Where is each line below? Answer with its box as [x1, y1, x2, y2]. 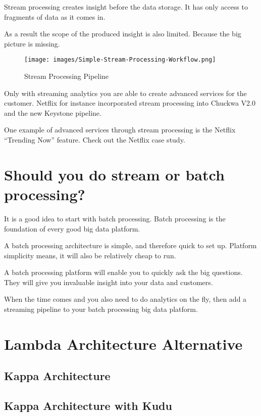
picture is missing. [4, 38, 60, 49]
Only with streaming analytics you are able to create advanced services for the [4, 87, 247, 98]
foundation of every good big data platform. [4, 223, 140, 234]
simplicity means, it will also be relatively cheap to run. [4, 250, 176, 260]
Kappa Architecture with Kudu [4, 398, 172, 413]
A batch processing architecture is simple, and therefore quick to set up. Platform [4, 240, 257, 251]
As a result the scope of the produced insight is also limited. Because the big [4, 28, 241, 39]
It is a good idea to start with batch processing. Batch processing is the [4, 213, 226, 223]
